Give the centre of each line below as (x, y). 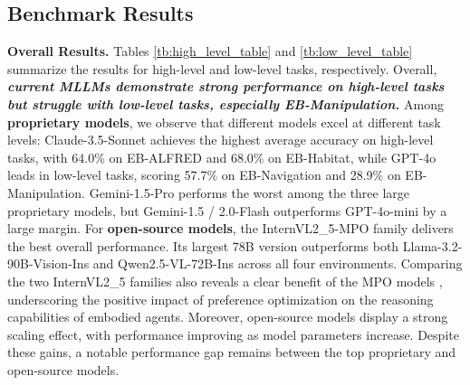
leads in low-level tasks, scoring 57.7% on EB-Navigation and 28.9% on (204, 175)
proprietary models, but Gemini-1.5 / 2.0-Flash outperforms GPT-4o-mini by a (227, 210)
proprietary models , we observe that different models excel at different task (224, 122)
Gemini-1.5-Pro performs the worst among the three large (249, 192)
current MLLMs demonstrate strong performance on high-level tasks (226, 86)
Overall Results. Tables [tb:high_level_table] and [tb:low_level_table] (210, 51)
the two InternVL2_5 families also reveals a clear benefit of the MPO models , (225, 281)
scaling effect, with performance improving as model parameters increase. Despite (233, 334)
